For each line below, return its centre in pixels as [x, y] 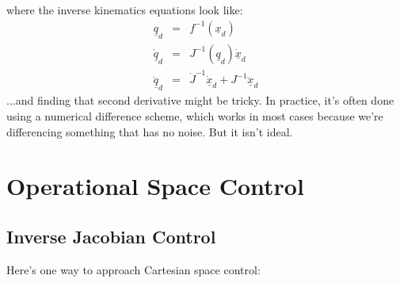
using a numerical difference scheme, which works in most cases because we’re [195, 116]
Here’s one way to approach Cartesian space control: [133, 269]
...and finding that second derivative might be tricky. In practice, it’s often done [200, 100]
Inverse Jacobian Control [111, 236]
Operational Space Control [155, 186]
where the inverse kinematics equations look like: [125, 10]
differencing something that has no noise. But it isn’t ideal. [150, 131]
